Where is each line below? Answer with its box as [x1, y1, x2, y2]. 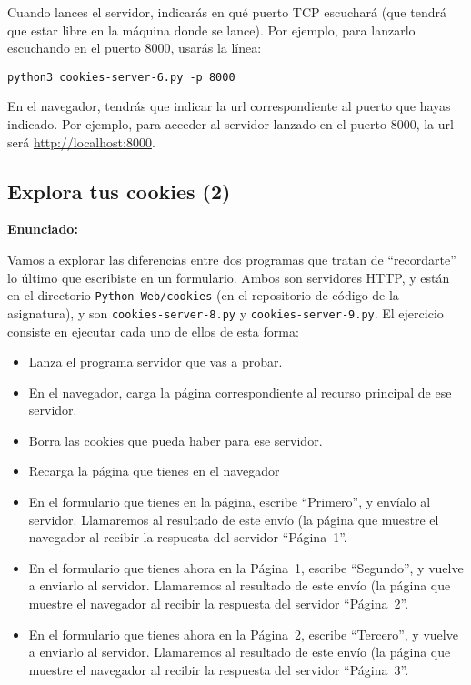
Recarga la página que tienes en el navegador [28, 461, 280, 480]
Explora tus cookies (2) [7, 176, 231, 205]
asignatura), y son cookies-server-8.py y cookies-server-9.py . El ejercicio [7, 303, 444, 322]
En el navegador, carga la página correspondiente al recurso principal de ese [28, 382, 452, 401]
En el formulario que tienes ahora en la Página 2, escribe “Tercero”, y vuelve [28, 624, 458, 643]
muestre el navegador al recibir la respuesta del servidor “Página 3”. [28, 660, 409, 679]
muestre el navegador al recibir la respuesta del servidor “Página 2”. [28, 594, 409, 613]
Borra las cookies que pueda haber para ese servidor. [28, 430, 323, 449]
